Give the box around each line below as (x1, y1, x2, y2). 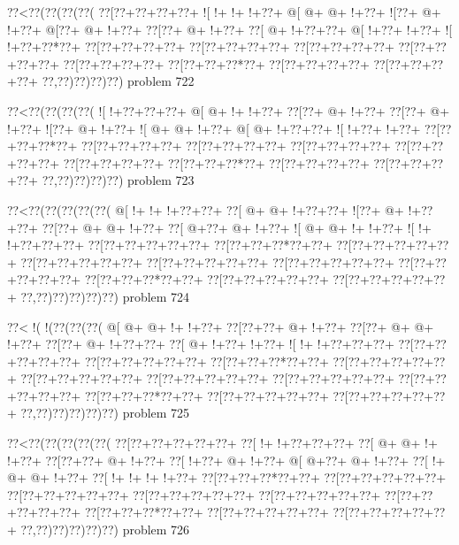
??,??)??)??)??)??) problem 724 (20, 287, 190, 305)
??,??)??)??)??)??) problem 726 (20, 520, 190, 539)
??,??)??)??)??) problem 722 (42, 72, 195, 90)
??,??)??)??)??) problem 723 (42, 171, 195, 189)
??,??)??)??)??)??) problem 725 (20, 403, 190, 422)
